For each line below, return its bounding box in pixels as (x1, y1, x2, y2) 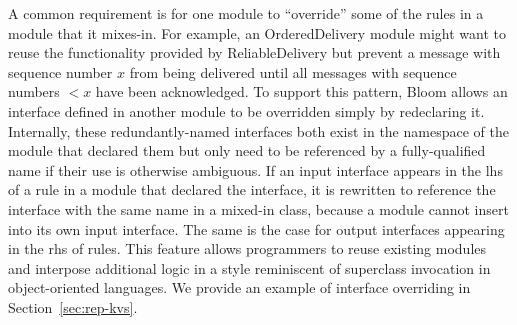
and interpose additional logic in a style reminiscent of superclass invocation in (8, 257, 491, 278)
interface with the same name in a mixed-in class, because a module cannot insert (8, 198, 509, 219)
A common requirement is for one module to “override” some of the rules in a (8, 3, 484, 23)
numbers (8, 81, 60, 102)
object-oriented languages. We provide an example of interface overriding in (8, 277, 471, 298)
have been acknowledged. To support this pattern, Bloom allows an (95, 81, 508, 102)
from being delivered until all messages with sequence (129, 61, 457, 82)
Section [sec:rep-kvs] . (8, 296, 138, 317)
